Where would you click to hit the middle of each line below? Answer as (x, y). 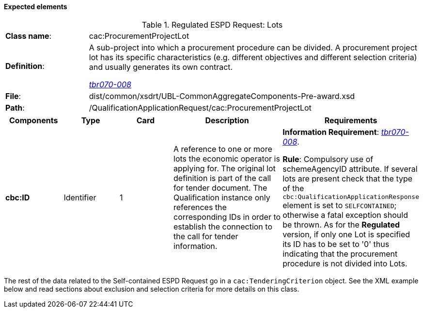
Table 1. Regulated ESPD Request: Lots (212, 25)
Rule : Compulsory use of (328, 159)
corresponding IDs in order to (227, 217)
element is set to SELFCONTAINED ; (340, 205)
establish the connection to (223, 227)
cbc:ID (18, 198)
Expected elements (36, 7)
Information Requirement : (331, 132)
